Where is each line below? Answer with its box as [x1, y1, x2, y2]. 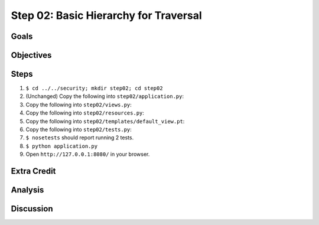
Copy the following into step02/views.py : [25, 101, 132, 108]
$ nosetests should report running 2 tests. [25, 134, 134, 141]
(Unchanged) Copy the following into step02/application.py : [25, 93, 184, 100]
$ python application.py [25, 142, 97, 149]
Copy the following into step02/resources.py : [25, 109, 145, 116]
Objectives [11, 50, 52, 60]
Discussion [11, 204, 53, 214]
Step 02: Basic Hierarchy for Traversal [11, 9, 202, 22]
